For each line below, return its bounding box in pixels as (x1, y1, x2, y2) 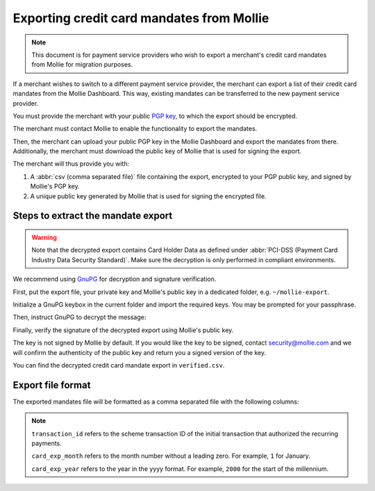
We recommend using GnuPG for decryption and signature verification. (12, 275, 217, 284)
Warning (31, 233, 57, 242)
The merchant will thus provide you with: (12, 160, 130, 168)
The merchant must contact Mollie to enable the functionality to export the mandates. (12, 125, 258, 133)
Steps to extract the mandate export (12, 210, 173, 222)
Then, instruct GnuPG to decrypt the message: (12, 313, 147, 322)
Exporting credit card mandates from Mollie (12, 10, 269, 26)
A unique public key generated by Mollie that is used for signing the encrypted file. (30, 191, 267, 200)
